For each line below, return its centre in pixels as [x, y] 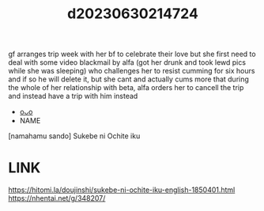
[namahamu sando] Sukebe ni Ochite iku [74, 136]
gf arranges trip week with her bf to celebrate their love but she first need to [132, 54]
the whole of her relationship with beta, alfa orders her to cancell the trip [126, 88]
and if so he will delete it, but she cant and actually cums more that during [128, 79]
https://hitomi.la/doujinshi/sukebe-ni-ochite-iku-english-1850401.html [122, 190]
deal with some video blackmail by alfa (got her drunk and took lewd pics [127, 62]
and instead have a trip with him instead [73, 96]
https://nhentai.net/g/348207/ [57, 198]
